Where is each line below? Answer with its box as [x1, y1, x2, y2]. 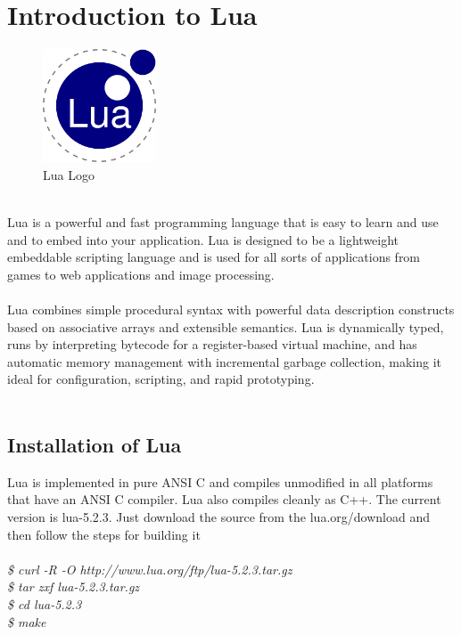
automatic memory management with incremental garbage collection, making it [7, 352, 441, 370]
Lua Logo [43, 165, 95, 183]
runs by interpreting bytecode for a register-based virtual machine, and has [7, 335, 417, 354]
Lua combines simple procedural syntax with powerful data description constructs [7, 300, 455, 319]
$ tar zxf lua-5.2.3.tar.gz [7, 577, 140, 596]
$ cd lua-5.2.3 [7, 594, 82, 613]
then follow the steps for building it [7, 525, 201, 543]
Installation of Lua [7, 431, 182, 459]
